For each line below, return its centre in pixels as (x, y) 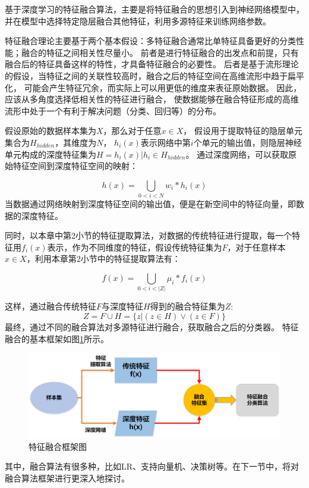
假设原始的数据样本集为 (51, 131)
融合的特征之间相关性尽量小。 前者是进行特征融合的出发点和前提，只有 (160, 52)
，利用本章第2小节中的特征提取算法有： (103, 259)
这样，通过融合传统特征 (51, 306)
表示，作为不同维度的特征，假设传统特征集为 (135, 247)
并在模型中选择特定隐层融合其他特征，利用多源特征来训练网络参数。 (138, 21)
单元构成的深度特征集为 (51, 154)
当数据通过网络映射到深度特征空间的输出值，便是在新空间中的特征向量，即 (150, 204)
